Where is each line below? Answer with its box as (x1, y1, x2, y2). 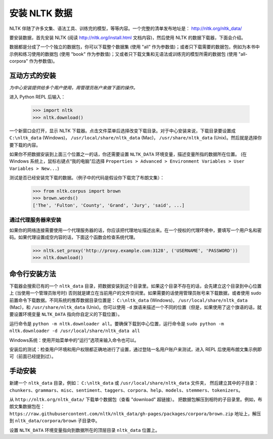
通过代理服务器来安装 (9, 216, 62, 224)
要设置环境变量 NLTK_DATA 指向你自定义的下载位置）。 (9, 311, 122, 317)
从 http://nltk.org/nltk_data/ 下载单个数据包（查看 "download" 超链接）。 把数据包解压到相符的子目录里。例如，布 (9, 396, 262, 403)
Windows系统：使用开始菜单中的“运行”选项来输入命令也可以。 (9, 337, 139, 343)
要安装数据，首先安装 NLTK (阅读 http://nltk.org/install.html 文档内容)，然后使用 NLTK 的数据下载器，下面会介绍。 (9, 34, 246, 41)
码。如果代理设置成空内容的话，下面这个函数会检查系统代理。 (9, 234, 138, 240)
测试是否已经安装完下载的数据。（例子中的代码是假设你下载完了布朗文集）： (9, 175, 164, 181)
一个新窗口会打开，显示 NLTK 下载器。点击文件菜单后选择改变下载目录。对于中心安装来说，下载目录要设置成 (9, 127, 236, 134)
